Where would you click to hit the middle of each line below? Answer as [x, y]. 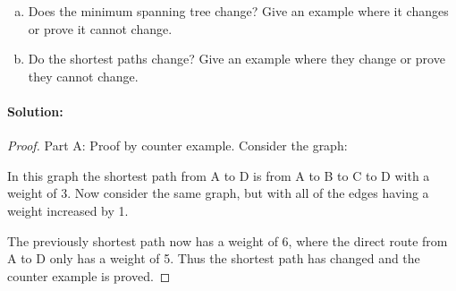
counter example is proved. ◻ [89, 275]
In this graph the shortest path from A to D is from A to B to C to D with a [219, 175]
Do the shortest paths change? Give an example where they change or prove [236, 59]
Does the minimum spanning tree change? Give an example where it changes [238, 11]
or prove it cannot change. [100, 28]
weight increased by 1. [68, 210]
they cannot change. [83, 76]
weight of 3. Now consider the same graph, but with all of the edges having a [218, 193]
